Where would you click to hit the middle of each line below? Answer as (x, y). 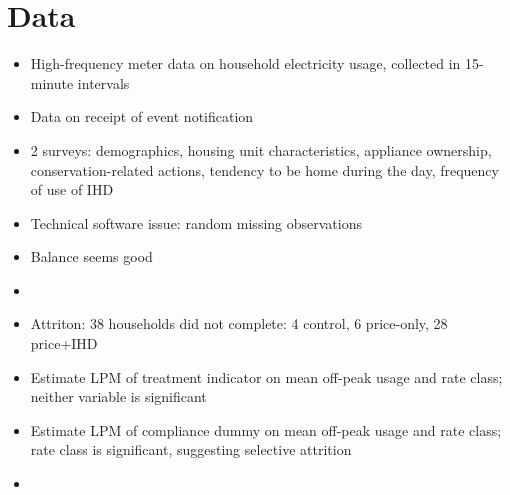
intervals (103, 82)
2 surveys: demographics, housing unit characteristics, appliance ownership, (261, 149)
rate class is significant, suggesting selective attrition (191, 449)
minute (52, 82)
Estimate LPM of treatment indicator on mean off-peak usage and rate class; (266, 376)
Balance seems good (91, 256)
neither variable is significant (118, 396)
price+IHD (64, 343)
